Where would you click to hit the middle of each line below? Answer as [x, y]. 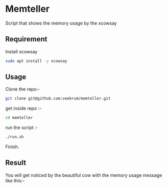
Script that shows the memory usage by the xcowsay [61, 23]
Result [16, 163]
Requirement [26, 39]
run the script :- [22, 128]
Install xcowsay [21, 51]
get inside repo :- [23, 109]
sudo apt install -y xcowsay [36, 61]
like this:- [15, 180]
